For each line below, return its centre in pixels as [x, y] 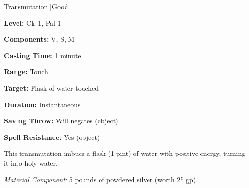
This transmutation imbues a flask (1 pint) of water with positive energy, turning [125, 153]
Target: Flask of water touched [51, 88]
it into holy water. [31, 162]
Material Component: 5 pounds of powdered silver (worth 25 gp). [101, 179]
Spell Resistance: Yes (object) [52, 137]
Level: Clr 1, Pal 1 [33, 23]
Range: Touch [26, 72]
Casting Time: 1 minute [42, 55]
